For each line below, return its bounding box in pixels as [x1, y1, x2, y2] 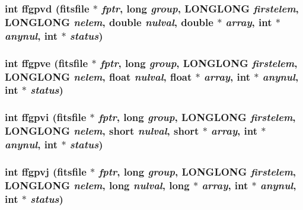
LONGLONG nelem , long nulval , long [5, 177, 190, 192]
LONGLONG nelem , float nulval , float [5, 69, 192, 84]
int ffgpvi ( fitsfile [5, 110, 87, 125]
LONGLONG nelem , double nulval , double [5, 14, 213, 29]
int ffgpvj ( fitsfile [5, 164, 87, 179]
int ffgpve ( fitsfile [5, 55, 88, 70]
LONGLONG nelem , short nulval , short [5, 123, 199, 138]
